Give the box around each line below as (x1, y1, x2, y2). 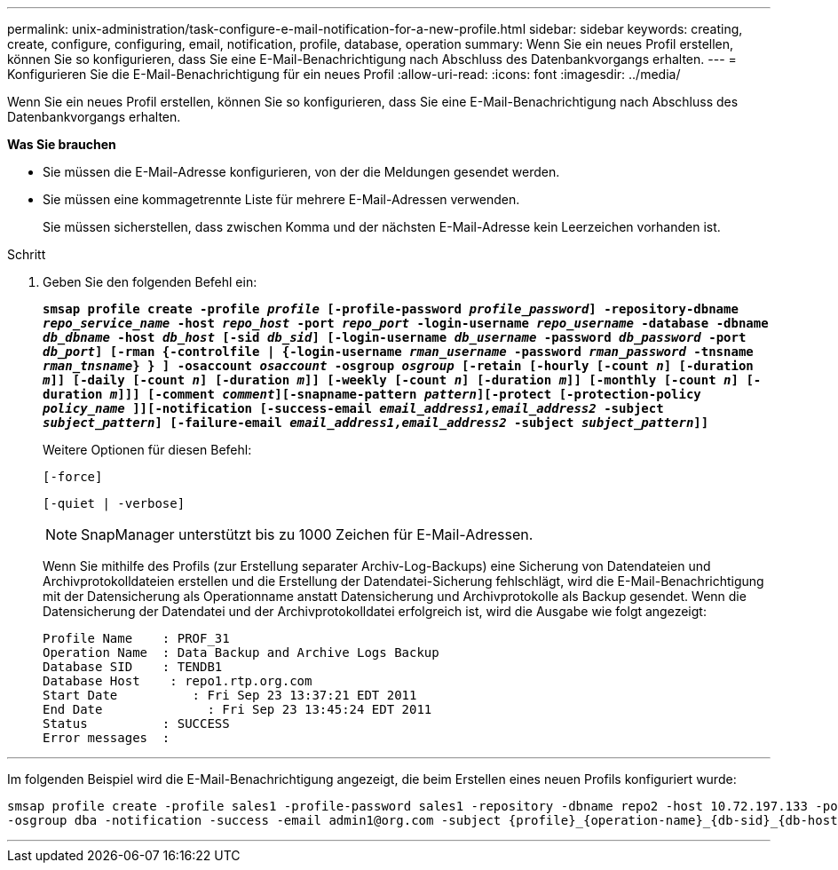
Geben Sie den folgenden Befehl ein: (43, 274, 257, 289)
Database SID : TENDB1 (43, 660, 223, 674)
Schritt (7, 247, 46, 262)
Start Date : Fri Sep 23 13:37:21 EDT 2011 (43, 688, 417, 702)
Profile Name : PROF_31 (43, 631, 230, 645)
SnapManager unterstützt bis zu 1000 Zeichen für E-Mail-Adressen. (81, 526, 534, 543)
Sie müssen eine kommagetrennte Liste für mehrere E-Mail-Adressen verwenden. (43, 192, 520, 207)
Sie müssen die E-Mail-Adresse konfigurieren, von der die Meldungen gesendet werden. (43, 164, 560, 179)
